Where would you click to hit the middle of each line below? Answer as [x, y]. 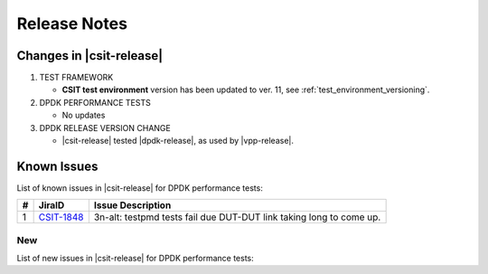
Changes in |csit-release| [90, 56]
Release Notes [72, 24]
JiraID [52, 205]
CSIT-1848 [61, 217]
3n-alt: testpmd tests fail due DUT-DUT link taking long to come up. [237, 217]
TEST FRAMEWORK [76, 78]
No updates [84, 115]
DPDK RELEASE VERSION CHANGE [105, 128]
